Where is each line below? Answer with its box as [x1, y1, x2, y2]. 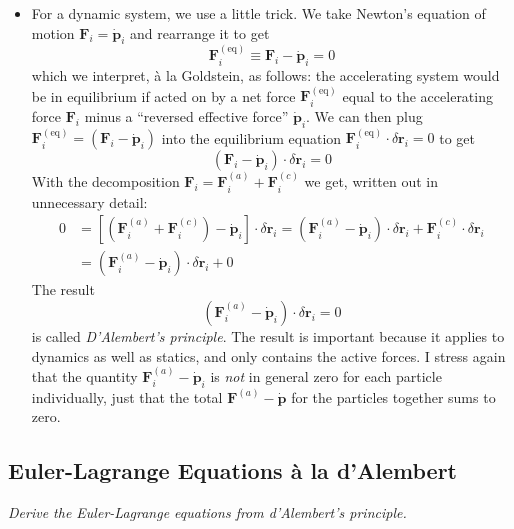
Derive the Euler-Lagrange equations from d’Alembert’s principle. [8, 502, 407, 523]
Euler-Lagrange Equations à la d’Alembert [8, 455, 457, 486]
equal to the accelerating [342, 85, 493, 106]
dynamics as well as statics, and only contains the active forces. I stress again [31, 345, 506, 366]
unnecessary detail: [31, 191, 148, 212]
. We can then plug [306, 105, 423, 126]
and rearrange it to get [130, 22, 270, 43]
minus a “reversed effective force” [84, 105, 289, 126]
